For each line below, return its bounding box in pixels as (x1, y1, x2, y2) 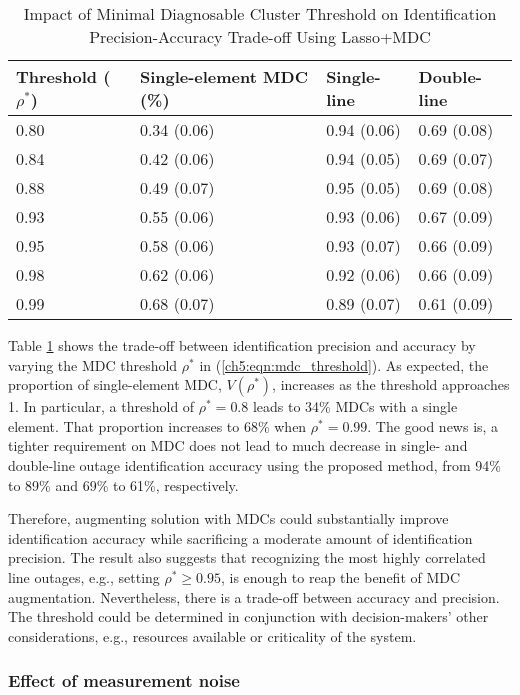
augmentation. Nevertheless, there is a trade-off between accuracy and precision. (8, 586, 500, 607)
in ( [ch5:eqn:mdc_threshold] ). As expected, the (199, 354, 489, 375)
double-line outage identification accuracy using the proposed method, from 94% (8, 454, 502, 475)
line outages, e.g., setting (8, 566, 160, 587)
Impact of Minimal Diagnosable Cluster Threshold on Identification (23, 2, 497, 25)
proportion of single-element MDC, (8, 374, 222, 395)
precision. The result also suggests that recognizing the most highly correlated (8, 547, 486, 568)
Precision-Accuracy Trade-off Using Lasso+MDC (89, 25, 431, 48)
